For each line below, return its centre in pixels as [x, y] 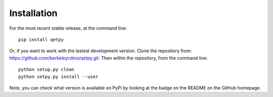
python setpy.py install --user [58, 76]
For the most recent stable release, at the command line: [68, 28]
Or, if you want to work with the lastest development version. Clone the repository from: [101, 51]
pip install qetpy [41, 39]
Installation [33, 13]
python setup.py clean [47, 70]
